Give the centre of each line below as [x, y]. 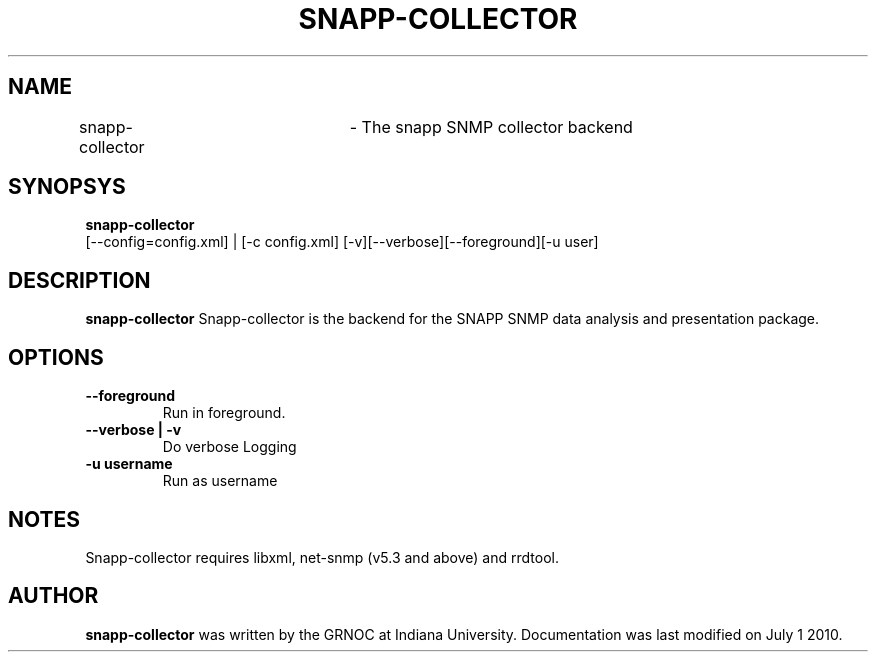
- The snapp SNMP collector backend [491, 126]
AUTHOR [53, 596]
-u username [129, 464]
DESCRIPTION [79, 280]
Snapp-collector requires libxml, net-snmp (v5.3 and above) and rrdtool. [322, 557]
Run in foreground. [224, 413]
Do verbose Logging [229, 447]
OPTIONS [56, 357]
